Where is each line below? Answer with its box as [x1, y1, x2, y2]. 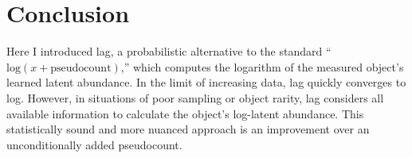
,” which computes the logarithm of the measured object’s [120, 58, 404, 75]
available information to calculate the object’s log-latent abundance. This [6, 105, 364, 121]
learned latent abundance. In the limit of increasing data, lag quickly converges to [6, 74, 406, 91]
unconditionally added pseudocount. [6, 136, 182, 152]
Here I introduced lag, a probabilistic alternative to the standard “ [6, 43, 332, 60]
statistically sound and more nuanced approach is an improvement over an [6, 121, 370, 137]
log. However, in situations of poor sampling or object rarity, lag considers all [6, 89, 384, 106]
